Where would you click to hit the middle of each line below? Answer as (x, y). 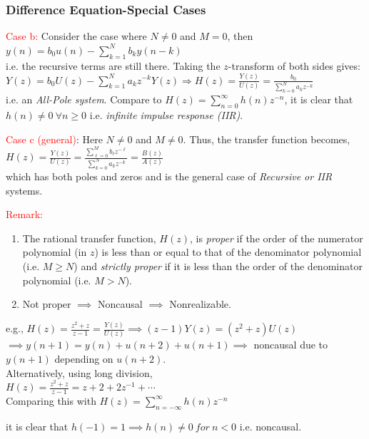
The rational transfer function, (89, 238)
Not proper (47, 304)
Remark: (24, 214)
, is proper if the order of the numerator (276, 238)
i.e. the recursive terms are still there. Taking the (113, 65)
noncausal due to (291, 345)
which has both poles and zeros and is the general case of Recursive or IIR (169, 176)
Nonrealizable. (200, 304)
